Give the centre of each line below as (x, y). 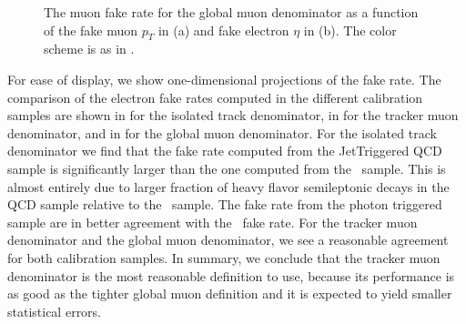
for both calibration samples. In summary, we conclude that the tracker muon (224, 257)
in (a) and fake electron (223, 30)
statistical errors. (55, 311)
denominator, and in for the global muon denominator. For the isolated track (222, 132)
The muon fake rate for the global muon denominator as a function (231, 12)
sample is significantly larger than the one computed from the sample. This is (227, 168)
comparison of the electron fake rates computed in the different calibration (215, 97)
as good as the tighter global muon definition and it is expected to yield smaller (230, 294)
